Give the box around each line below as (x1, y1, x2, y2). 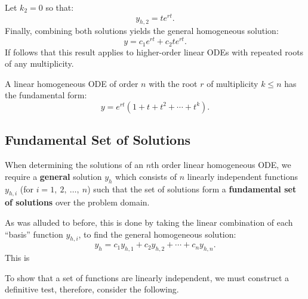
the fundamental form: (5, 89, 87, 101)
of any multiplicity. (5, 57, 74, 70)
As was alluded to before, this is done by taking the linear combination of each (5, 216, 293, 228)
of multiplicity (207, 77, 258, 89)
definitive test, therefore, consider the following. (5, 283, 179, 295)
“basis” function (5, 228, 63, 240)
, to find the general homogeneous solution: (78, 228, 236, 240)
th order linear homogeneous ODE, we (151, 158, 291, 171)
